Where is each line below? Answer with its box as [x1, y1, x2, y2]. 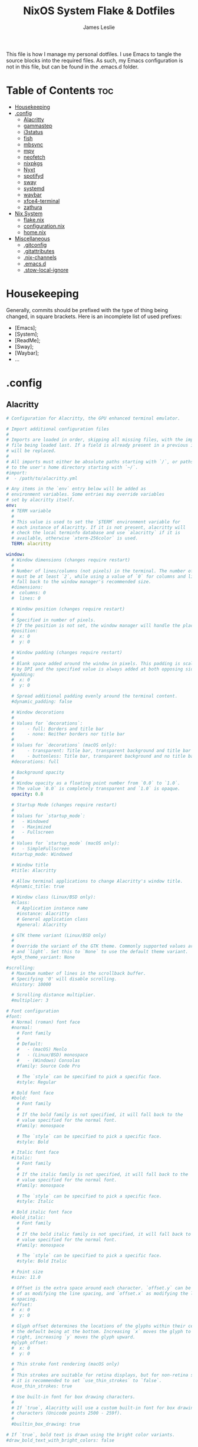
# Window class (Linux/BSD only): [11, 894, 96, 901]
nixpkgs [23, 159, 43, 166]
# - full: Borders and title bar [11, 726, 104, 732]
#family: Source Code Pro [16, 1063, 81, 1069]
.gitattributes [23, 247, 55, 254]
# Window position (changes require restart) [11, 606, 126, 612]
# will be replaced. [6, 448, 57, 454]
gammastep [23, 122, 52, 129]
